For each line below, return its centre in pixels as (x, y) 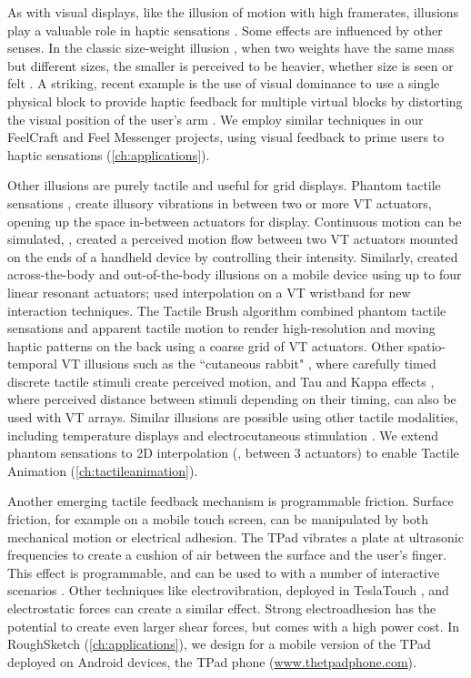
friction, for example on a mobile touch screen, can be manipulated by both (218, 519)
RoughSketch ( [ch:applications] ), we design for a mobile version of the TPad (219, 644)
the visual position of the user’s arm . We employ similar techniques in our (215, 119)
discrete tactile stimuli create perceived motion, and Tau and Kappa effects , (221, 381)
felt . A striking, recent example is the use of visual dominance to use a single (224, 83)
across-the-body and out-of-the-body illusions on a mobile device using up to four (235, 274)
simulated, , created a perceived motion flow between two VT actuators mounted (233, 239)
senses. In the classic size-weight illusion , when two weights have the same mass (231, 48)
